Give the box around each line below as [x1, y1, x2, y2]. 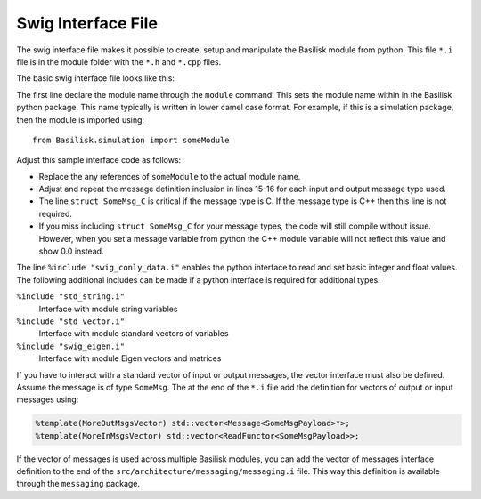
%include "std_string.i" [16, 292, 125, 302]
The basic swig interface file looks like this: [16, 73, 175, 84]
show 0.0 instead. [38, 245, 104, 257]
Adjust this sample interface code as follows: [16, 155, 182, 165]
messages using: [16, 394, 79, 405]
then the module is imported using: [16, 114, 145, 125]
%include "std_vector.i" [16, 316, 125, 326]
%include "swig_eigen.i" [16, 341, 125, 351]
